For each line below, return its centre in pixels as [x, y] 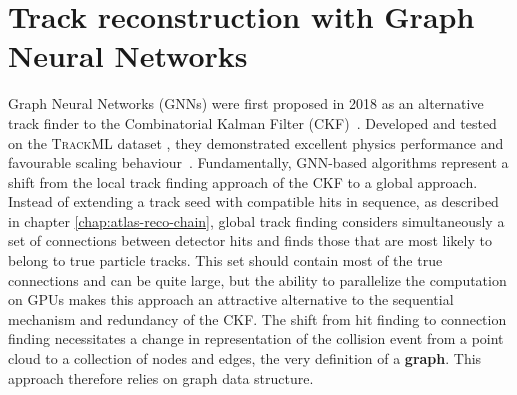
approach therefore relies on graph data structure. [161, 377]
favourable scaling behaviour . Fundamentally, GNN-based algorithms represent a [258, 162]
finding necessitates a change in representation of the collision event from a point [256, 338]
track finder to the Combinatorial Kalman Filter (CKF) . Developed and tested [252, 122]
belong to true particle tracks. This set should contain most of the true [225, 260]
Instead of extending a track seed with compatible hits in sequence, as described [253, 201]
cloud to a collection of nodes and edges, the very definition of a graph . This [245, 358]
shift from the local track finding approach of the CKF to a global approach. [243, 181]
